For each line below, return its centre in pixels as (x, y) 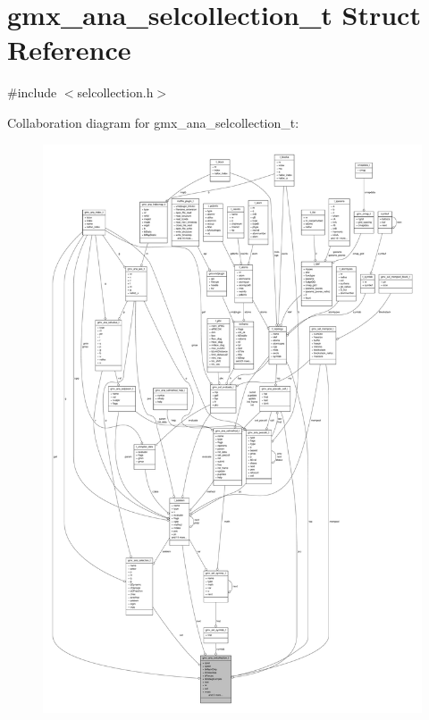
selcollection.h (115, 92)
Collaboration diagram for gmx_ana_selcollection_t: (153, 122)
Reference (69, 50)
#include (32, 92)
